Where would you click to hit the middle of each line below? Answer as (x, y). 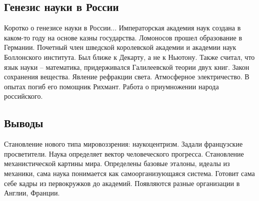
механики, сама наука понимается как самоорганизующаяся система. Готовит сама (129, 173)
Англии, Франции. (32, 193)
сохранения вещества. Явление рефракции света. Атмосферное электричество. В (127, 77)
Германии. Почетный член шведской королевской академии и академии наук (120, 47)
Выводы (24, 123)
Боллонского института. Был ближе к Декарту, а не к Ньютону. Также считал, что (129, 57)
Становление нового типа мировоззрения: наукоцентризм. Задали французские (123, 144)
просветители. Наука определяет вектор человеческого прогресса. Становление (124, 153)
